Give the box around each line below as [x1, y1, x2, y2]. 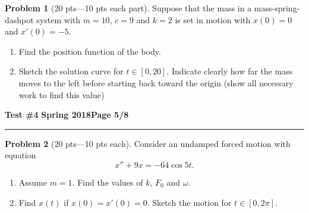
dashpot [5, 13, 34, 26]
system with [36, 13, 81, 26]
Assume [18, 176, 47, 188]
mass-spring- [254, 2, 300, 14]
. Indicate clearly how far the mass [166, 65, 293, 77]
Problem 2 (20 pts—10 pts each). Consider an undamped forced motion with [5, 137, 291, 149]
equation [5, 149, 36, 161]
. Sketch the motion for [147, 196, 232, 208]
